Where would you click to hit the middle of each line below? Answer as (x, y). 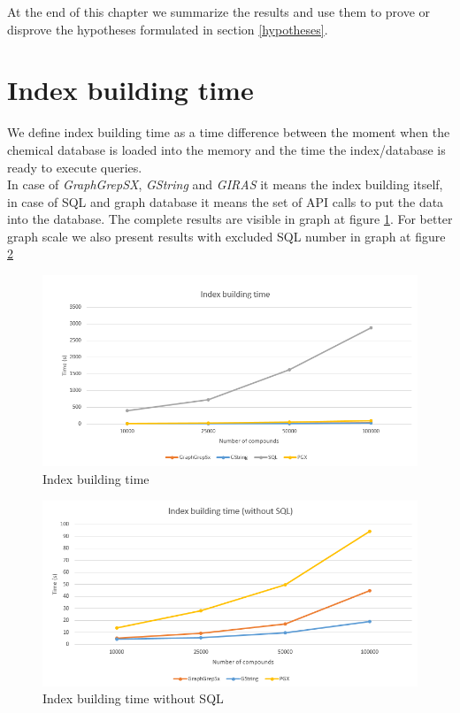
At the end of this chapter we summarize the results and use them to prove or (219, 11)
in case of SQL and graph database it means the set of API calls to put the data (226, 201)
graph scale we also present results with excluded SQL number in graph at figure (226, 236)
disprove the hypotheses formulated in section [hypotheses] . (168, 29)
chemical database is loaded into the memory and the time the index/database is (226, 149)
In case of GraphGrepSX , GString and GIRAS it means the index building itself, (225, 184)
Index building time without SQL (133, 698)
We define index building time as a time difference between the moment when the (229, 132)
